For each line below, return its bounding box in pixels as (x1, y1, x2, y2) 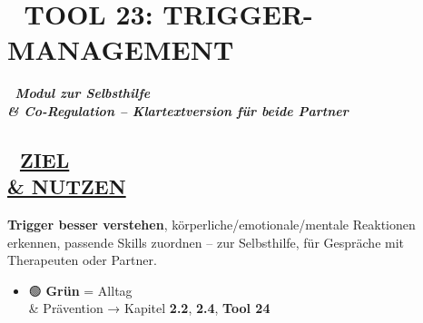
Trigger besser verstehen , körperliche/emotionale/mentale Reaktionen (7, 215, 416, 234)
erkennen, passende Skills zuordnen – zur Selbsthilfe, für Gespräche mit (7, 232, 405, 251)
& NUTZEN (7, 172, 126, 201)
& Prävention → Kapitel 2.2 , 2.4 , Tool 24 (28, 299, 271, 318)
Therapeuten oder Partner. (7, 250, 157, 269)
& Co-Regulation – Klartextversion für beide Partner (7, 101, 349, 120)
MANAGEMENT (7, 31, 234, 68)
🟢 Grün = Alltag (28, 280, 133, 299)
